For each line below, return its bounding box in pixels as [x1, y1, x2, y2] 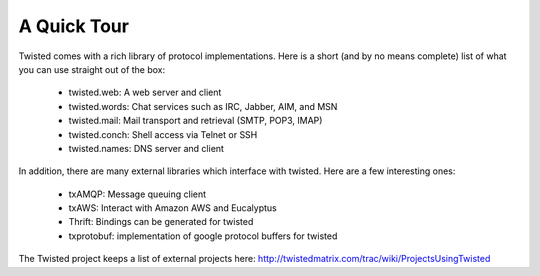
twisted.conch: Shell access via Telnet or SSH [68, 128, 258, 140]
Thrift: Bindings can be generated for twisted [68, 216, 254, 228]
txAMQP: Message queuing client [68, 188, 207, 200]
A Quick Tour [18, 15, 130, 37]
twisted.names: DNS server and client [68, 142, 225, 154]
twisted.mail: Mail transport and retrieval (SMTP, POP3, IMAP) [68, 115, 323, 127]
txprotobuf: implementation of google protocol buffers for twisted [68, 230, 338, 242]
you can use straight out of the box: [18, 63, 166, 75]
